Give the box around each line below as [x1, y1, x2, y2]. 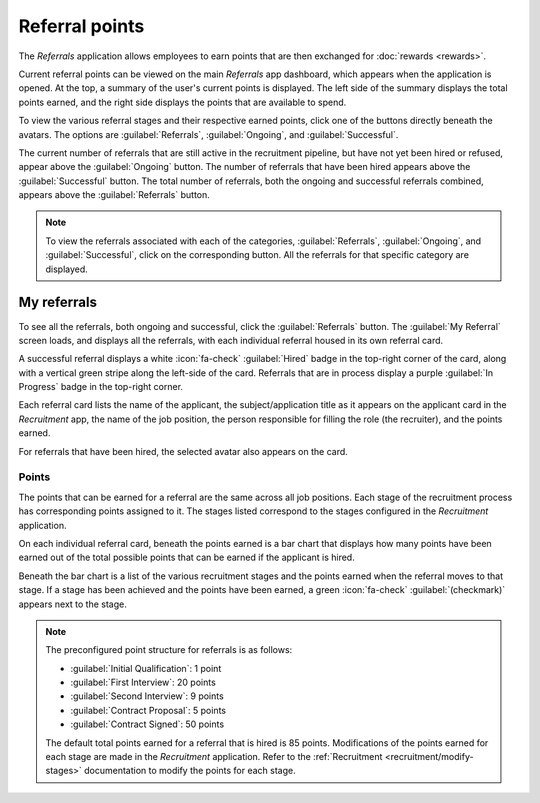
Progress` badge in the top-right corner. [18, 381, 184, 393]
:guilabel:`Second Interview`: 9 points [70, 690, 224, 702]
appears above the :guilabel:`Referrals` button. [18, 189, 210, 201]
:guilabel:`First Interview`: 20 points [70, 676, 217, 689]
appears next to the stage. [18, 598, 127, 610]
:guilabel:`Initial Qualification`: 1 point [70, 662, 222, 674]
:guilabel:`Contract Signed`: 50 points [70, 718, 225, 730]
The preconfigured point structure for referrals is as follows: [45, 644, 293, 656]
